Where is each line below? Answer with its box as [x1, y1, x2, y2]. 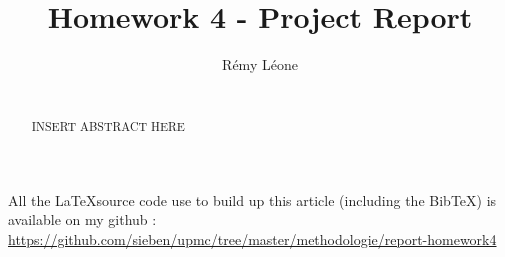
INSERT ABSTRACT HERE [31, 118, 185, 135]
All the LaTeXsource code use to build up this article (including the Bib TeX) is [8, 189, 497, 210]
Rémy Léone [222, 54, 298, 75]
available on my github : [8, 209, 157, 230]
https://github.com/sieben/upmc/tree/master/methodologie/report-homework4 [8, 228, 497, 249]
